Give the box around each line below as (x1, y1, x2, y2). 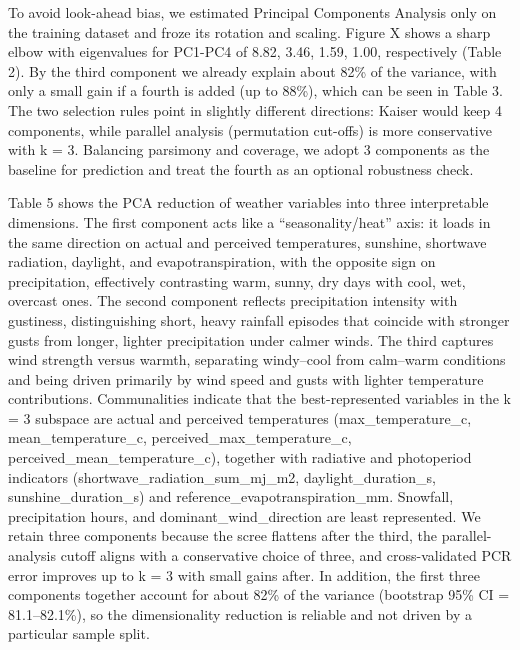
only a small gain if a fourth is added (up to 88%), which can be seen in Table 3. (8, 80, 503, 101)
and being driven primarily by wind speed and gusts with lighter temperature (8, 368, 484, 389)
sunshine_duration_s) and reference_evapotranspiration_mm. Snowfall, (8, 486, 454, 507)
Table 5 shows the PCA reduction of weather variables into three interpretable (8, 192, 489, 213)
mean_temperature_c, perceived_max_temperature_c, (8, 427, 352, 448)
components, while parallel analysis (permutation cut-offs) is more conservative (8, 119, 492, 140)
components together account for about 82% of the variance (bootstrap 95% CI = (8, 584, 510, 605)
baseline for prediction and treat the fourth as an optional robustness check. (8, 158, 474, 179)
